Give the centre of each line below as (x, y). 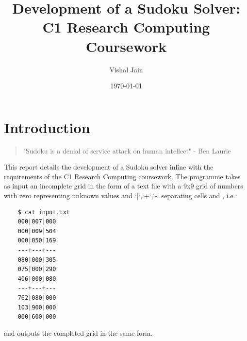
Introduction (47, 127)
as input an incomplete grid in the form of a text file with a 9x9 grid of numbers (123, 186)
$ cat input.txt (44, 212)
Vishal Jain (126, 69)
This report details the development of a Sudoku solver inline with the (109, 167)
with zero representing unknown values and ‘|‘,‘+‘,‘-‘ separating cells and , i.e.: (121, 195)
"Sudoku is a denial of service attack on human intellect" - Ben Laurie (127, 150)
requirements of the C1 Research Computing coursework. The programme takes (122, 176)
